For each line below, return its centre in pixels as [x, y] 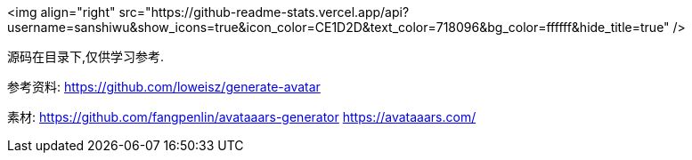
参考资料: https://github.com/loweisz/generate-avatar [164, 87]
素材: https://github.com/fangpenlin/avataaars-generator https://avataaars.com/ [242, 117]
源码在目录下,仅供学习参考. [86, 56]
